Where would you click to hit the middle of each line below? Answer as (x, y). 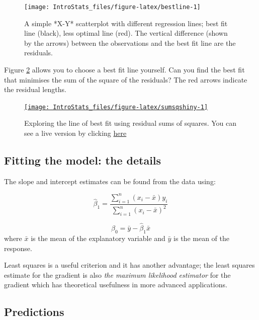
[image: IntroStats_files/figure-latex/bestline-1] (112, 7)
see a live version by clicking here (75, 133)
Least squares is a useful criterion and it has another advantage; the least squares (129, 265)
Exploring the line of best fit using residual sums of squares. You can (131, 123)
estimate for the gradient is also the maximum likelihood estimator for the (117, 274)
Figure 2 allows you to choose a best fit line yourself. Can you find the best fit (124, 70)
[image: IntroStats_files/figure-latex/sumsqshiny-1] (116, 107)
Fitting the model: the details (83, 160)
